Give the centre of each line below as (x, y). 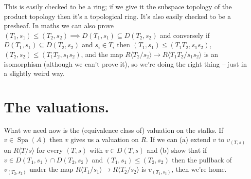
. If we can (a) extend (178, 139)
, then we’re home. (199, 169)
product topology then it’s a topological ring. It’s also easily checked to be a (117, 16)
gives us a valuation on (105, 139)
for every (50, 150)
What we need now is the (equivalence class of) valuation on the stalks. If (114, 130)
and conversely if (185, 35)
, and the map (102, 54)
